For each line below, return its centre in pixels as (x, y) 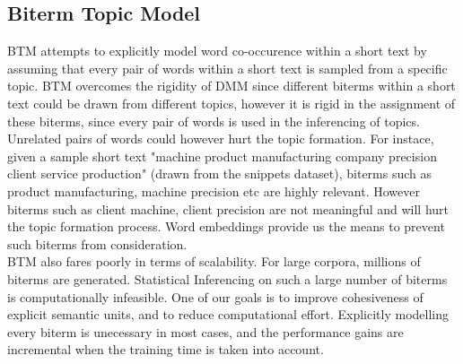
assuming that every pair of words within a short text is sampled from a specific (227, 68)
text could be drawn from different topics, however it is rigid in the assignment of (231, 103)
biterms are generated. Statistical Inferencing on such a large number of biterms (227, 278)
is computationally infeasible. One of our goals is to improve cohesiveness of (215, 296)
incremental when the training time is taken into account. (166, 349)
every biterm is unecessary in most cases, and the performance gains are (205, 331)
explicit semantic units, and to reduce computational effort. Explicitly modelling (228, 314)
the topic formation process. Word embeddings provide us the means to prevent (226, 226)
